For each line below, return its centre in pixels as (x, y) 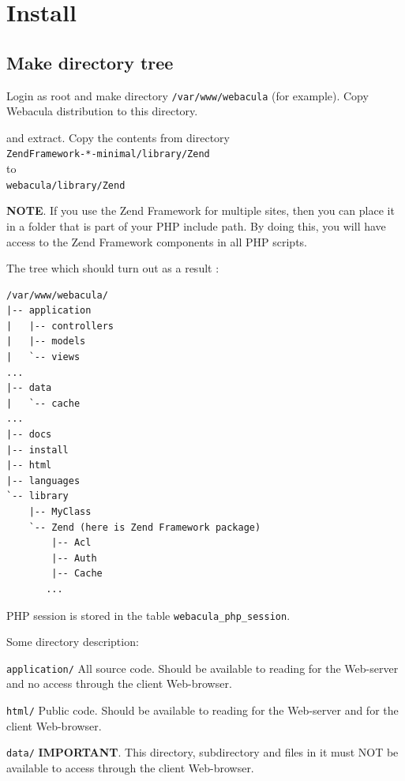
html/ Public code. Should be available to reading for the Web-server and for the (202, 710)
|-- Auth (74, 558)
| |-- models (46, 342)
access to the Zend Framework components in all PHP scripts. (157, 241)
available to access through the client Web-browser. (130, 767)
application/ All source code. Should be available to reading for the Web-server (202, 668)
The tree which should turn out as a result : (113, 268)
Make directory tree (90, 62)
